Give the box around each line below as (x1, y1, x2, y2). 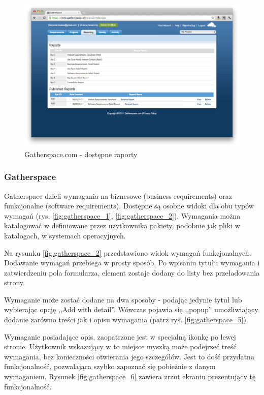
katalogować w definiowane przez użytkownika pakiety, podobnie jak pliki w (4, 220, 240, 231)
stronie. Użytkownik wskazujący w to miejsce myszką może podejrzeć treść (4, 341, 237, 352)
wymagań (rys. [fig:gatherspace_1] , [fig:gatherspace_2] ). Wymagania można (4, 210, 241, 221)
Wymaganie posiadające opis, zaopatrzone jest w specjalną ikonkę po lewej (4, 331, 236, 342)
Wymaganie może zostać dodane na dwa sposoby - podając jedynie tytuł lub (4, 294, 242, 305)
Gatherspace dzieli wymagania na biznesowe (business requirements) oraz (4, 190, 233, 201)
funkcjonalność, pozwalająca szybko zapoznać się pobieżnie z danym (4, 361, 216, 372)
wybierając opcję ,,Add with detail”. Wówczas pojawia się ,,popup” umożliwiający (4, 304, 258, 315)
